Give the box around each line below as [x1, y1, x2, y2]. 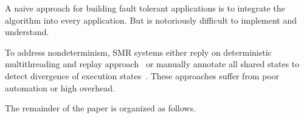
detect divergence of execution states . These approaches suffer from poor [5, 69, 280, 82]
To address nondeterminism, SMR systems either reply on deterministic [5, 45, 272, 58]
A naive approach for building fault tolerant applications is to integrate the [5, 2, 285, 14]
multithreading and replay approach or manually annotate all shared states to [5, 57, 300, 70]
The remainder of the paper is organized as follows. [5, 102, 196, 114]
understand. [5, 25, 49, 38]
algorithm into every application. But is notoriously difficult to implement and [5, 13, 297, 26]
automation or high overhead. [5, 81, 115, 94]
